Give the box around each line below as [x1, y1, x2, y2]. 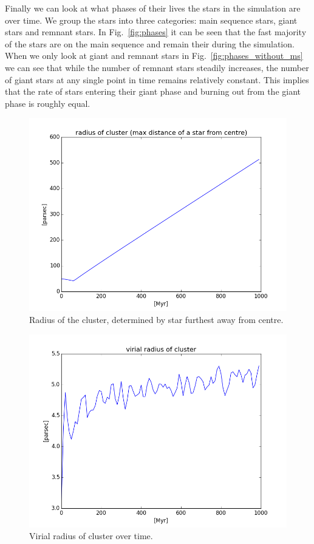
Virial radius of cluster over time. [29, 529, 153, 542]
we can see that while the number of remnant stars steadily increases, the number [5, 61, 309, 73]
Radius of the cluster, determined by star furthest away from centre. [29, 313, 284, 325]
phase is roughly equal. [5, 97, 90, 109]
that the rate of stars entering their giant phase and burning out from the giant [5, 85, 301, 98]
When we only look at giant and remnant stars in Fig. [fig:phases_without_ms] [5, 49, 303, 62]
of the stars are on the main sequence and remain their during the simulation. [5, 37, 295, 50]
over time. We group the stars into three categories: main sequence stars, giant [5, 13, 298, 26]
